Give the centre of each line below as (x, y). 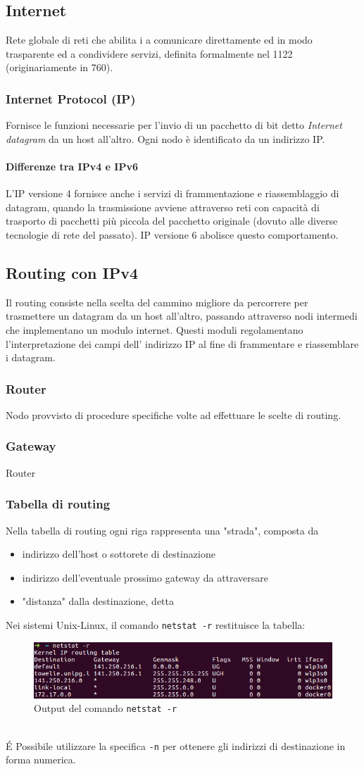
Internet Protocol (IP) (71, 98)
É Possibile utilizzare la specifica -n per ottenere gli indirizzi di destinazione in (176, 745)
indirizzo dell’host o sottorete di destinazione (119, 554)
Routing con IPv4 (72, 272)
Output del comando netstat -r (106, 708)
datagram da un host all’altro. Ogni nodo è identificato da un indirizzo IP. (165, 138)
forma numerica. (41, 759)
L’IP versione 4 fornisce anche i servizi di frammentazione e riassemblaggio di (172, 193)
